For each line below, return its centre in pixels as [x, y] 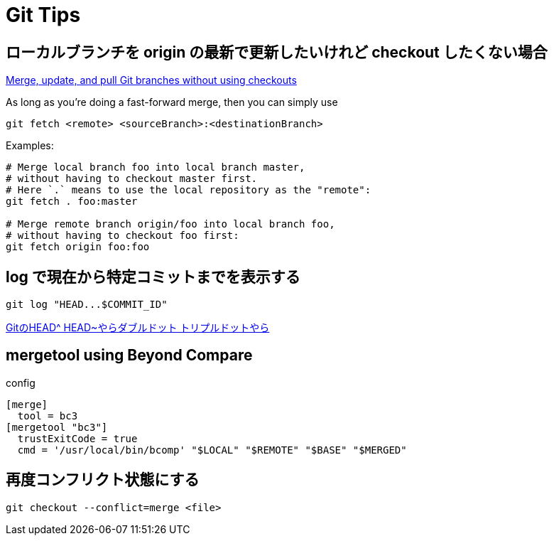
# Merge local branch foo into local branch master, [156, 167]
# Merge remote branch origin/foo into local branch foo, [170, 224]
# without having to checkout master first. [132, 179]
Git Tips [43, 15]
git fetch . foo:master [72, 202]
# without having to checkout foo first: [123, 236]
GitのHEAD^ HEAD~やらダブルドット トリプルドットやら [138, 328]
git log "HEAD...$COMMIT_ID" [87, 305]
